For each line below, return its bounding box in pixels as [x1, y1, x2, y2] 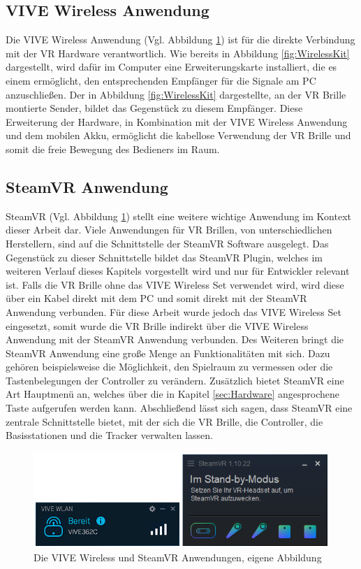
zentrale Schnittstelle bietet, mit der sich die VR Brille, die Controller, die [6, 414, 323, 428]
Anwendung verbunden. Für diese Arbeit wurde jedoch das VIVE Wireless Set [6, 304, 341, 319]
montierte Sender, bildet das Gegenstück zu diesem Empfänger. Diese [6, 101, 303, 115]
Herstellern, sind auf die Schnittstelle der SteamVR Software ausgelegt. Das [6, 236, 329, 250]
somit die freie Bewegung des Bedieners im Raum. [6, 141, 220, 156]
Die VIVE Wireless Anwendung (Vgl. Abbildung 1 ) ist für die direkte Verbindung [6, 32, 355, 47]
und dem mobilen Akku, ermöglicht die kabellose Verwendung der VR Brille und [6, 128, 351, 143]
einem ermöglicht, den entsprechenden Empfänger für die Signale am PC [6, 73, 316, 87]
